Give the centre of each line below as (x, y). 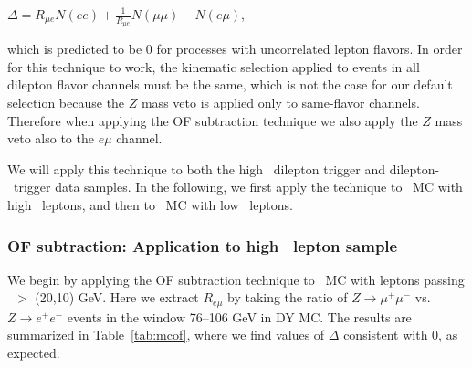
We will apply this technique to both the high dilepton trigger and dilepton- (224, 168)
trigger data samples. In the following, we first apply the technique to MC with (238, 187)
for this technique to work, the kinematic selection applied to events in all (214, 66)
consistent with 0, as (401, 335)
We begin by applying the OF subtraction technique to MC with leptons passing (236, 279)
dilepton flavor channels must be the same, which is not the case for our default (230, 84)
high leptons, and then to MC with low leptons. (150, 204)
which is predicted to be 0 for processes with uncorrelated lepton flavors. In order (235, 49)
